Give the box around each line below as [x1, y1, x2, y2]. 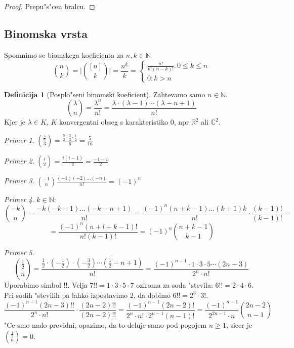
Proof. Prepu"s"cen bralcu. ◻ [4, 1, 95, 11]
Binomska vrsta [4, 25, 88, 41]
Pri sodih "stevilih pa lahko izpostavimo [4, 289, 128, 300]
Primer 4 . [4, 194, 34, 204]
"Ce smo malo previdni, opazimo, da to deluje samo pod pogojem [4, 320, 207, 330]
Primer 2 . [4, 156, 34, 166]
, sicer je [226, 320, 252, 330]
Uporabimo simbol [4, 280, 61, 290]
